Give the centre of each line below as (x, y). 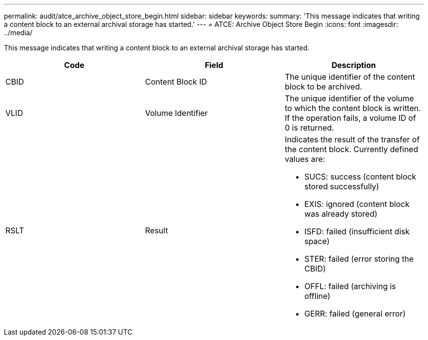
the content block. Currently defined (351, 149)
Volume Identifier (176, 113)
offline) (317, 296)
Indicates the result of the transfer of (352, 139)
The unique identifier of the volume (349, 98)
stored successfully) (342, 186)
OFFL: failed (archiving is (350, 286)
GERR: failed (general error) (355, 314)
